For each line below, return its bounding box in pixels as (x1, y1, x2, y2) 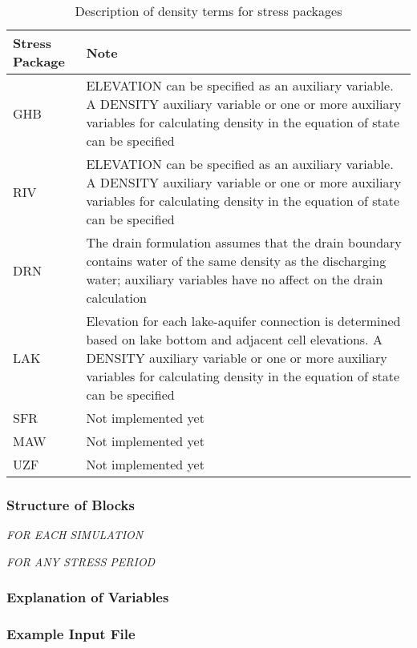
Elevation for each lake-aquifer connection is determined (86, 312, 401, 330)
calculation (86, 288, 147, 307)
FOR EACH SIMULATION (6, 526, 144, 543)
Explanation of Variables (6, 587, 169, 607)
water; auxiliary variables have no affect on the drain (86, 270, 383, 288)
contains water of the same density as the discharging (86, 252, 387, 270)
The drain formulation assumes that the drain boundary (86, 233, 402, 252)
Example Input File (6, 624, 136, 644)
